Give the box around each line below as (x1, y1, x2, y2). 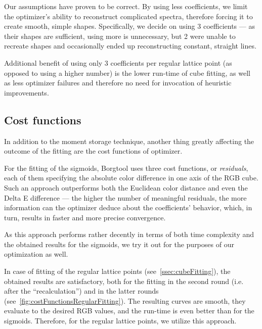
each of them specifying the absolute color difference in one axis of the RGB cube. (4, 172, 258, 183)
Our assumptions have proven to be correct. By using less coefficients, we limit (4, 1, 248, 11)
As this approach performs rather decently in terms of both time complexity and (4, 229, 254, 240)
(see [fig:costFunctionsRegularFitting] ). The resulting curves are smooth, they (4, 295, 246, 306)
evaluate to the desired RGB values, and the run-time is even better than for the (4, 305, 254, 316)
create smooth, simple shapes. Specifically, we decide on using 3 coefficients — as (4, 21, 255, 31)
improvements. (4, 87, 49, 98)
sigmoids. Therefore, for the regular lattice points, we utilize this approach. (4, 315, 237, 326)
